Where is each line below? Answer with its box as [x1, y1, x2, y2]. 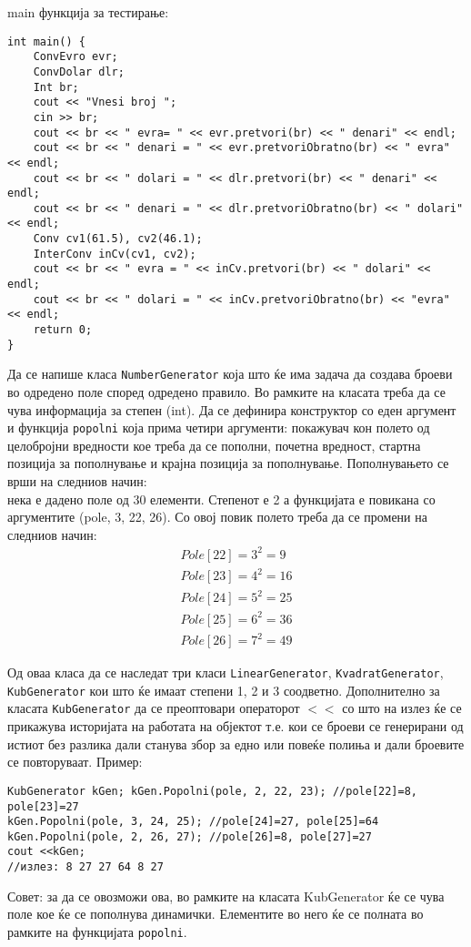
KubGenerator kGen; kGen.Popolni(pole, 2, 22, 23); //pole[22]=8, [7, 784, 418, 798]
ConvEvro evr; [33, 50, 118, 64]
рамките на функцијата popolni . [7, 922, 187, 941]
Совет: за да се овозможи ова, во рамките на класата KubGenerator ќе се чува [7, 886, 445, 905]
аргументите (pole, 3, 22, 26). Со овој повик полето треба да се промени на [7, 507, 427, 526]
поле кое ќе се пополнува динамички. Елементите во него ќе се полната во [7, 904, 424, 923]
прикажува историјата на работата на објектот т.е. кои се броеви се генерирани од [7, 717, 464, 736]
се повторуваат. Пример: [7, 752, 143, 771]
